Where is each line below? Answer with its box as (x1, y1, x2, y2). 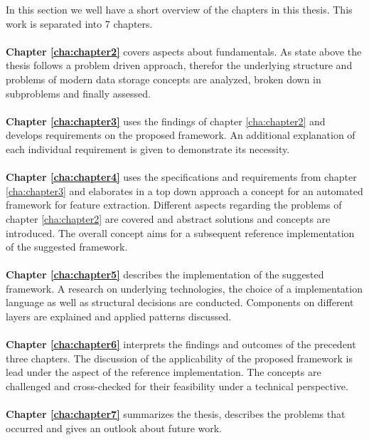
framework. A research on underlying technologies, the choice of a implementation (6, 281, 363, 295)
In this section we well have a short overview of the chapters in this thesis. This (6, 2, 353, 16)
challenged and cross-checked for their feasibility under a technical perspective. (6, 379, 348, 394)
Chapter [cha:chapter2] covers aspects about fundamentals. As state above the (6, 43, 362, 58)
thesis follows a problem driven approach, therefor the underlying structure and (6, 58, 353, 73)
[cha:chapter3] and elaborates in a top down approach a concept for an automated (6, 183, 363, 198)
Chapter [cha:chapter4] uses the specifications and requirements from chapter (6, 169, 357, 184)
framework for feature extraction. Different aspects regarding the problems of (6, 197, 342, 212)
